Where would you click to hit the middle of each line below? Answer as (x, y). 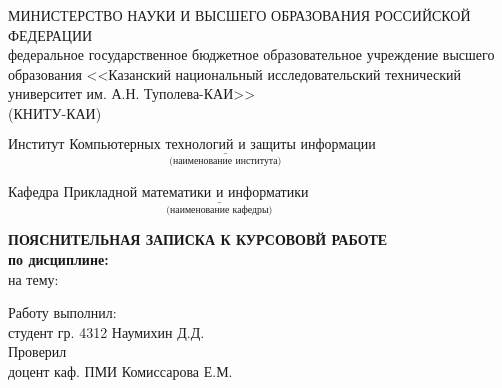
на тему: (33, 278)
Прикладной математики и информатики (186, 193)
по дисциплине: (58, 259)
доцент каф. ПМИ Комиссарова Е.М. (120, 371)
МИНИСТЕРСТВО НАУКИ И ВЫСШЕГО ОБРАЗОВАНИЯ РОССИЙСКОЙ (239, 15)
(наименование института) (225, 161)
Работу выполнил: (62, 312)
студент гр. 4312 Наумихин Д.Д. (106, 331)
